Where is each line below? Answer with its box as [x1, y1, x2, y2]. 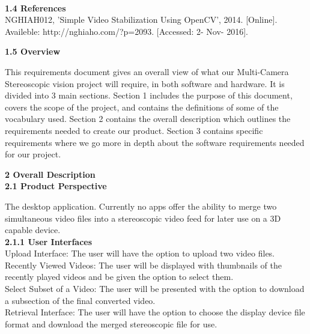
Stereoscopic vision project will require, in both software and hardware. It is [5, 77, 285, 90]
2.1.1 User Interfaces [5, 235, 93, 247]
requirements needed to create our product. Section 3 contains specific [5, 124, 263, 136]
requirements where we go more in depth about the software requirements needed [5, 136, 305, 148]
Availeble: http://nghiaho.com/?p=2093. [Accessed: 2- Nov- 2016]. [5, 25, 248, 37]
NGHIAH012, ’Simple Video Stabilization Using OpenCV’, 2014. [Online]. [5, 13, 278, 26]
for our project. [5, 148, 61, 160]
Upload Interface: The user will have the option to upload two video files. [5, 247, 275, 260]
